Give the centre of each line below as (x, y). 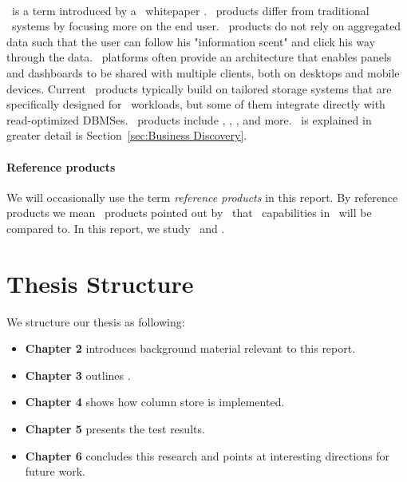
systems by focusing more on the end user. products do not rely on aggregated (206, 26)
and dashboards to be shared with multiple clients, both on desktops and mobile (203, 72)
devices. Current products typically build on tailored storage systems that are (199, 88)
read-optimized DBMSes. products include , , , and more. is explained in (189, 119)
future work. (55, 471)
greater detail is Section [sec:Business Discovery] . (127, 135)
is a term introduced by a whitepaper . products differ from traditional (190, 10)
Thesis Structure (100, 283)
